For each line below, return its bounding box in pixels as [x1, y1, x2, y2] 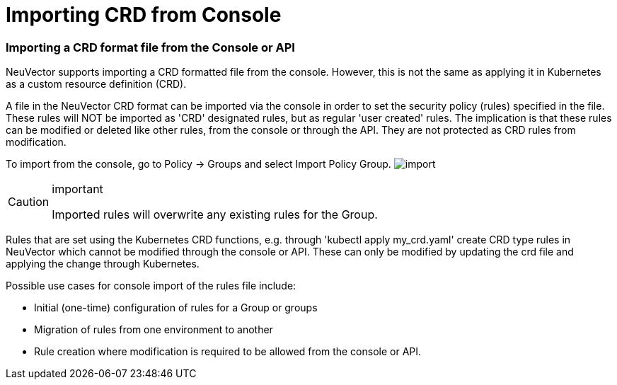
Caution [8, 195, 50, 209]
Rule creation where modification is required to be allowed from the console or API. [34, 345, 422, 358]
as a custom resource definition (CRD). [6, 78, 187, 91]
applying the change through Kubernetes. [6, 258, 200, 270]
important [52, 182, 103, 197]
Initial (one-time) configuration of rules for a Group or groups [34, 301, 318, 314]
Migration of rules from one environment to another [34, 323, 273, 336]
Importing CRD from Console [6, 3, 282, 27]
